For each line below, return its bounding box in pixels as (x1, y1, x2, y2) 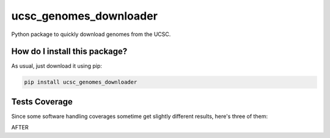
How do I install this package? (11, 46, 128, 57)
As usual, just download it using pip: (11, 62, 102, 70)
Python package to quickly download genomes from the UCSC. (11, 31, 171, 38)
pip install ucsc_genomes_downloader (24, 79, 137, 85)
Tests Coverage (11, 96, 73, 107)
